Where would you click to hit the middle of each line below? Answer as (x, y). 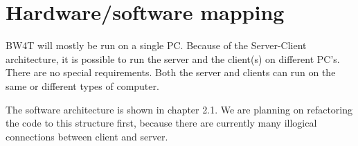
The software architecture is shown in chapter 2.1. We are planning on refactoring (179, 109)
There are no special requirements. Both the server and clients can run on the (171, 72)
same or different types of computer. (82, 85)
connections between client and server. (87, 136)
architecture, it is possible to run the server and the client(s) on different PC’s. (173, 58)
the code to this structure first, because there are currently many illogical (161, 123)
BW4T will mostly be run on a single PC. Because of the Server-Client (156, 45)
